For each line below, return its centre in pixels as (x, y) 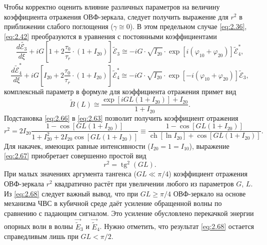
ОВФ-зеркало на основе (209, 193)
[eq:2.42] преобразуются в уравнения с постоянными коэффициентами (110, 36)
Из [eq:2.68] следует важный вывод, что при (71, 193)
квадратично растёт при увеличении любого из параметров (144, 183)
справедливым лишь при (41, 236)
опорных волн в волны (39, 226)
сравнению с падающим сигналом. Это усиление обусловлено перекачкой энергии (129, 213)
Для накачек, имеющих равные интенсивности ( (77, 146)
